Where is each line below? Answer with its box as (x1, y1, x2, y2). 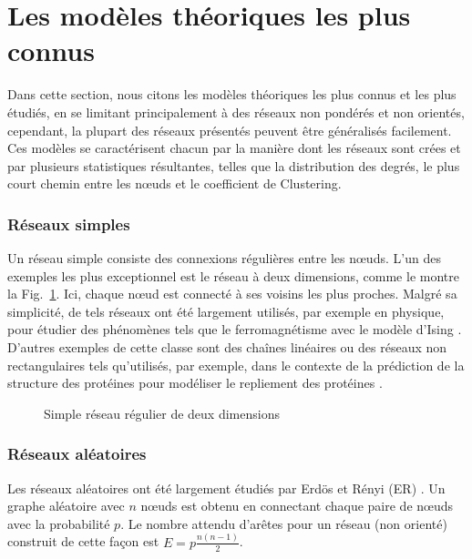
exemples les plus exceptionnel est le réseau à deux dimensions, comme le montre (7, 266, 459, 285)
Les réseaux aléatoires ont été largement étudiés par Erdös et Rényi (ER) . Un (7, 478, 446, 497)
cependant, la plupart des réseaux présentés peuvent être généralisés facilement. (7, 120, 452, 139)
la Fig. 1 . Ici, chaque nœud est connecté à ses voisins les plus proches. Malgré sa (7, 284, 457, 303)
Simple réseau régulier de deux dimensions (44, 403, 280, 422)
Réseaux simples (7, 212, 130, 235)
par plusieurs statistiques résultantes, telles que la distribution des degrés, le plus (7, 156, 460, 175)
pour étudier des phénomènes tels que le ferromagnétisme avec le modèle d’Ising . (7, 320, 462, 339)
